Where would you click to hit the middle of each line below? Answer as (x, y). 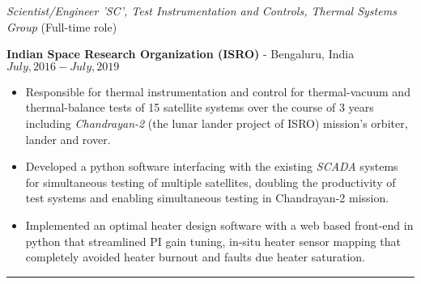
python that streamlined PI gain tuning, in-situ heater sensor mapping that (213, 241)
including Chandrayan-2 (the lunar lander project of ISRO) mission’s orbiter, (217, 123)
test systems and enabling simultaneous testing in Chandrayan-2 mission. (207, 198)
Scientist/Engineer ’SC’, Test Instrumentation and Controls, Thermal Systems (202, 11)
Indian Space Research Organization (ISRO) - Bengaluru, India (181, 54)
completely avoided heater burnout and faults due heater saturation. (195, 257)
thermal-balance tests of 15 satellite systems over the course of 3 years (200, 107)
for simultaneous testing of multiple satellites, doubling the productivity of (210, 182)
